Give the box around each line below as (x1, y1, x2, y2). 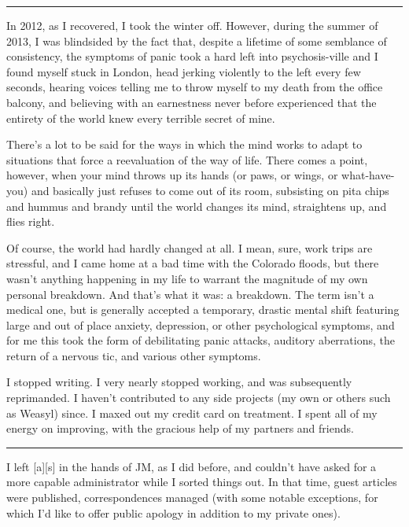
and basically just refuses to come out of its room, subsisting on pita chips (31, 182, 389, 198)
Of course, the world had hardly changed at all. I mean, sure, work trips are (6, 239, 373, 256)
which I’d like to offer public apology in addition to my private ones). (6, 504, 341, 521)
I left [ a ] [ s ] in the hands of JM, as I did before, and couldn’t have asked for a (6, 458, 377, 474)
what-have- (341, 167, 395, 183)
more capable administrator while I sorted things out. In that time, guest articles (6, 474, 397, 490)
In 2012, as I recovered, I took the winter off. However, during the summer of (6, 17, 378, 33)
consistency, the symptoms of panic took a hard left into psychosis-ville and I (6, 48, 378, 64)
